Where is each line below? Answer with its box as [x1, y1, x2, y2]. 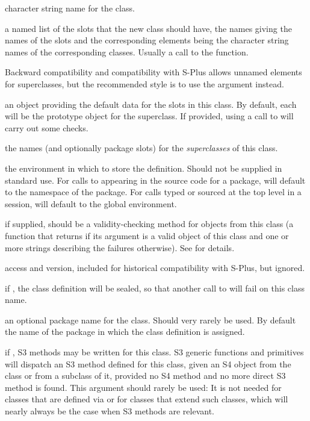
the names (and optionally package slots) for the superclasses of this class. [5, 142, 278, 154]
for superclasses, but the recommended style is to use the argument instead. [5, 77, 284, 90]
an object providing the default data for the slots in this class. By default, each [5, 98, 297, 110]
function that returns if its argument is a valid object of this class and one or [5, 229, 289, 242]
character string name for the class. [5, 2, 135, 14]
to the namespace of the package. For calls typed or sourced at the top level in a [5, 186, 302, 198]
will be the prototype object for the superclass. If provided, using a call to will [5, 110, 294, 122]
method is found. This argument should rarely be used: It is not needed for [5, 381, 282, 393]
